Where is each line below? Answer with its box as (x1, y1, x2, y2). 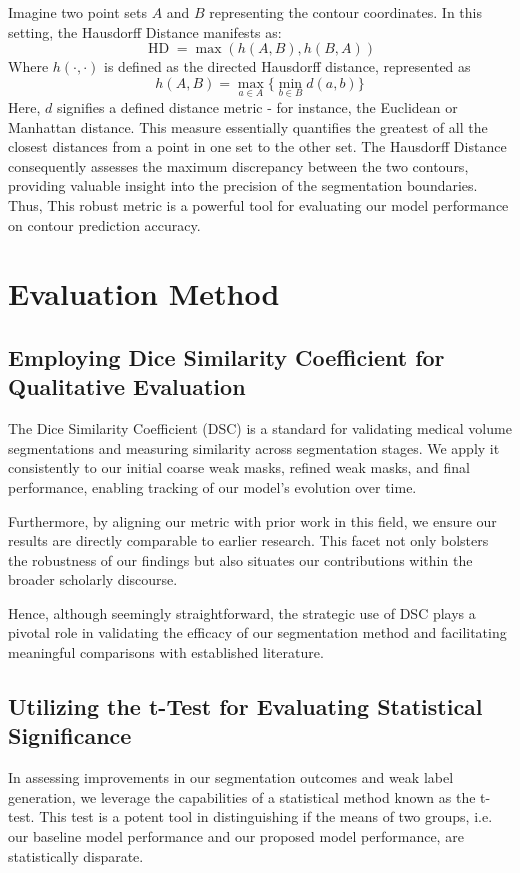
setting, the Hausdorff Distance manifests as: (8, 21, 282, 42)
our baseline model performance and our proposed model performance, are (8, 826, 464, 847)
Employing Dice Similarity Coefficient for (8, 341, 445, 372)
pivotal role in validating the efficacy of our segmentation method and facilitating (8, 622, 507, 643)
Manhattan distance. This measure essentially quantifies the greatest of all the (8, 116, 488, 137)
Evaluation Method (8, 273, 280, 314)
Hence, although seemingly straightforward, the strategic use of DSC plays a (8, 602, 476, 623)
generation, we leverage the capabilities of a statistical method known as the (8, 786, 476, 807)
